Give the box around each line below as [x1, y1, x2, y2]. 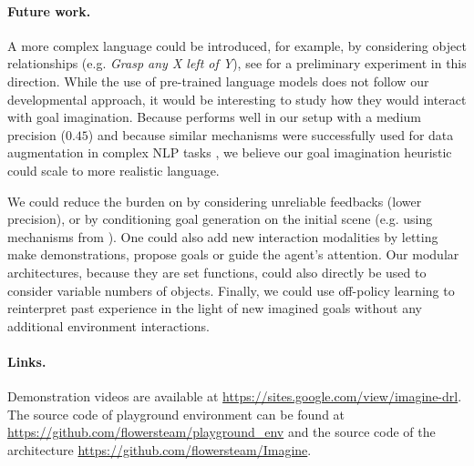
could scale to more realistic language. [7, 160, 220, 179]
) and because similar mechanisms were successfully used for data [88, 125, 454, 144]
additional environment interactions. [7, 316, 210, 335]
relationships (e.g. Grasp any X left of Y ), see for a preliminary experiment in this [7, 54, 467, 73]
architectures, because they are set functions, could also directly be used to [7, 262, 427, 281]
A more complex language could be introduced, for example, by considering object [7, 35, 467, 55]
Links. [7, 351, 46, 370]
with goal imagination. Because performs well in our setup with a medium [7, 107, 421, 127]
